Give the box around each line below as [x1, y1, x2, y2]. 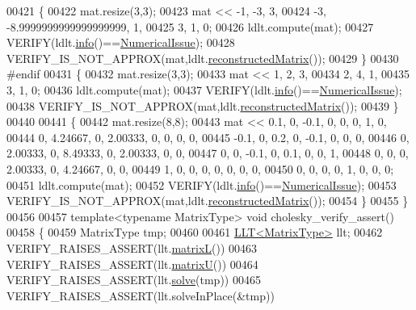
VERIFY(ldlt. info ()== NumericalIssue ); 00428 [6, 34, 235, 51]
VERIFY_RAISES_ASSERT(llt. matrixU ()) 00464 [6, 255, 258, 272]
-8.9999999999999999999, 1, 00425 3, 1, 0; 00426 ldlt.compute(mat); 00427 [6, 18, 374, 35]
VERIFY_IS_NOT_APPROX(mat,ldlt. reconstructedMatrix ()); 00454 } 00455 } [6, 192, 409, 209]
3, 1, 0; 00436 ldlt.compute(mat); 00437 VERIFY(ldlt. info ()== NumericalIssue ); [6, 81, 402, 98]
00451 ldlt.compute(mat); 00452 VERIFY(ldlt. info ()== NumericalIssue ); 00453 [6, 176, 397, 193]
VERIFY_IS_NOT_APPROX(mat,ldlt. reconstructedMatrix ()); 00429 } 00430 [6, 49, 399, 66]
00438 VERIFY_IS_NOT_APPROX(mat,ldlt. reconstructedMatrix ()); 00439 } [6, 97, 399, 114]
